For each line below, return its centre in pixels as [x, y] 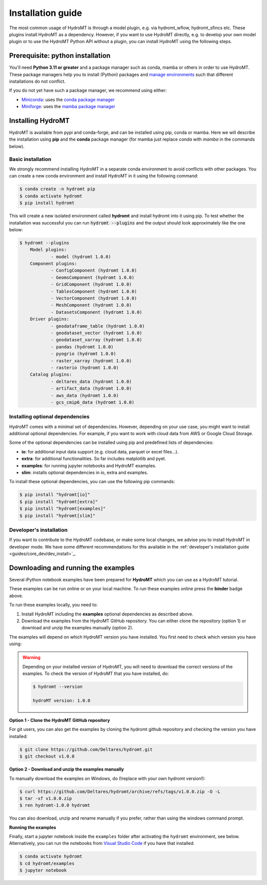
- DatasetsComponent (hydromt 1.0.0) [96, 312]
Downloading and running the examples [72, 568]
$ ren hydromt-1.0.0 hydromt [55, 805]
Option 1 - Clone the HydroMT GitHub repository [60, 720]
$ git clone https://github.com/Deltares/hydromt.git [86, 749]
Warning [31, 658]
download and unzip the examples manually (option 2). [77, 628]
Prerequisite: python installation [60, 56]
